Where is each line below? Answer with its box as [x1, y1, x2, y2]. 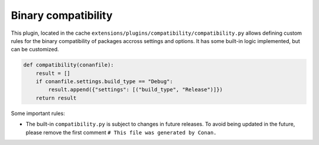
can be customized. [11, 46, 59, 53]
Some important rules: [11, 110, 65, 117]
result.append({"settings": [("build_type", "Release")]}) [48, 86, 223, 93]
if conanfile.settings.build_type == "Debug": [35, 78, 174, 85]
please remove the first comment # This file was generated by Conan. [25, 128, 217, 136]
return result [35, 94, 77, 101]
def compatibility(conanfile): [23, 62, 115, 68]
